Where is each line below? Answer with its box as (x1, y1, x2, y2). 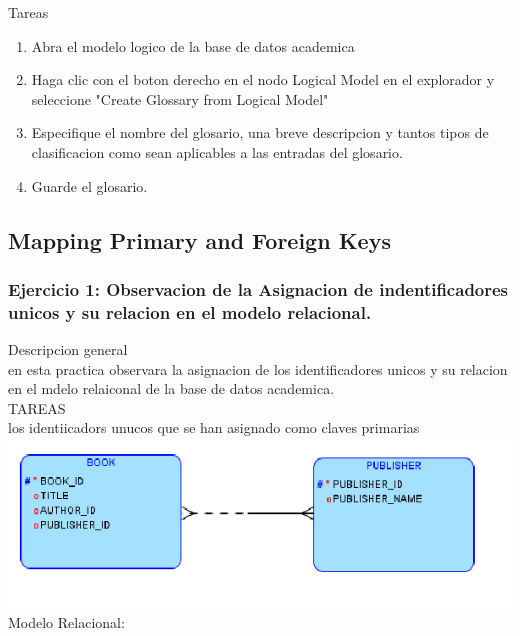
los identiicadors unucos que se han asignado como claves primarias (8, 417, 420, 438)
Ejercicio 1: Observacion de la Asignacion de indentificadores (8, 276, 509, 301)
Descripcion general (8, 339, 128, 360)
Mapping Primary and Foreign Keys (8, 224, 391, 255)
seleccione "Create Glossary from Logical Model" (31, 88, 329, 109)
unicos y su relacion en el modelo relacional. (8, 299, 372, 324)
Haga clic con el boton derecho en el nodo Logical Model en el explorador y (31, 69, 495, 90)
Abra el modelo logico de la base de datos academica (31, 35, 355, 56)
